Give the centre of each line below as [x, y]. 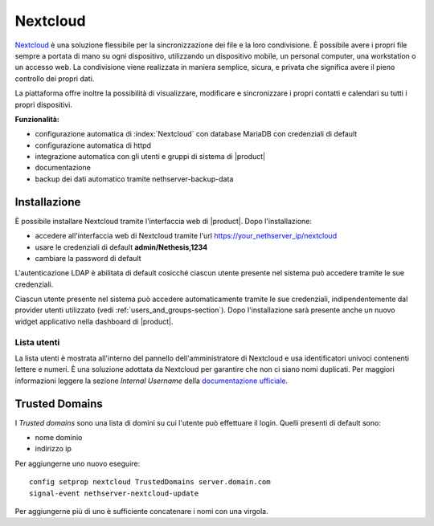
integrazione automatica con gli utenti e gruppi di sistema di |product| [150, 157]
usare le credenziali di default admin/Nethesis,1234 [121, 247]
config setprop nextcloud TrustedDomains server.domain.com [150, 482]
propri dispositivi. [43, 104]
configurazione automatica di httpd [93, 145]
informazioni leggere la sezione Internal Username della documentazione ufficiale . [151, 381]
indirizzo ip [53, 449]
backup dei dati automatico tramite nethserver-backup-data [134, 179]
